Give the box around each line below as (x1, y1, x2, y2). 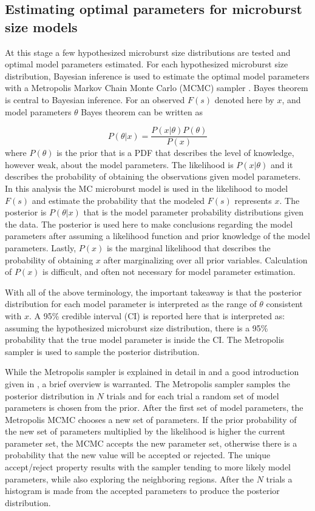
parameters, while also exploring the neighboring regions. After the (5, 472, 254, 485)
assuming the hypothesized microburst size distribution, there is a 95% (5, 321, 268, 334)
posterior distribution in (5, 389, 94, 402)
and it (270, 158, 293, 171)
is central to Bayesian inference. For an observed (5, 93, 185, 106)
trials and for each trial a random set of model (106, 389, 279, 402)
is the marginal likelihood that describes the (106, 241, 271, 254)
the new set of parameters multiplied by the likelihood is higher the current (5, 425, 286, 438)
